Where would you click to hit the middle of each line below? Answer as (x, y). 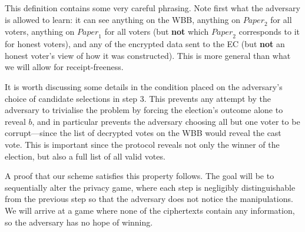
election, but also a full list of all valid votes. (85, 156)
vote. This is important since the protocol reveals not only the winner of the (142, 144)
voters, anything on (40, 32)
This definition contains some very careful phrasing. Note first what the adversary (152, 8)
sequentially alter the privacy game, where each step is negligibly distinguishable (150, 187)
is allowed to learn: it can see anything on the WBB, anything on (122, 19)
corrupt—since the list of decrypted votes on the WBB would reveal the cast (143, 133)
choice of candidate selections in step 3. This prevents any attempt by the (138, 98)
